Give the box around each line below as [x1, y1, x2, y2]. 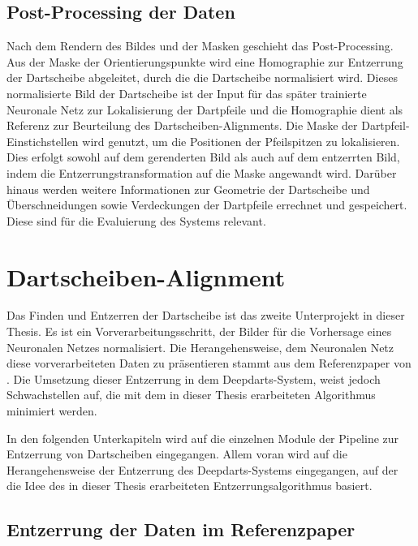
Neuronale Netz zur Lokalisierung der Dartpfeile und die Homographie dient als [6, 101, 403, 118]
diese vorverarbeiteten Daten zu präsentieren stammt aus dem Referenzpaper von [6, 355, 412, 372]
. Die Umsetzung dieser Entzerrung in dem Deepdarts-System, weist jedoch [6, 370, 381, 387]
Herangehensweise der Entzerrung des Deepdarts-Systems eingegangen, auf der [6, 461, 399, 478]
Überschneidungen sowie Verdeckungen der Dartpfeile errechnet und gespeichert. [6, 196, 407, 213]
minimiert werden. [6, 402, 97, 419]
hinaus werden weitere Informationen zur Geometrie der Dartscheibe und [6, 180, 370, 197]
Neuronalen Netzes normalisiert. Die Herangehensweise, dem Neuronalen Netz [6, 338, 394, 355]
